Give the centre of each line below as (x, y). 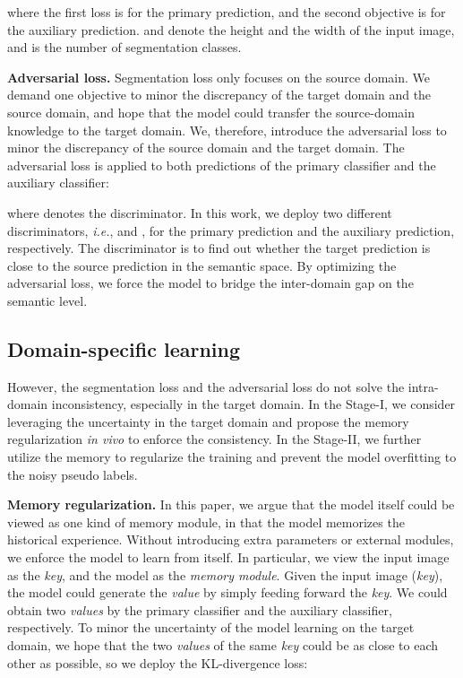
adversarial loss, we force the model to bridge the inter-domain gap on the (210, 283)
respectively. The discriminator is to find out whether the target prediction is (219, 248)
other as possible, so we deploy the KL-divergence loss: (158, 662)
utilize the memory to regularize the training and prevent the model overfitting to (232, 457)
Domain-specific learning (124, 348)
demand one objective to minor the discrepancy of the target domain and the (219, 95)
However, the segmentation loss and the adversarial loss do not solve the (206, 386)
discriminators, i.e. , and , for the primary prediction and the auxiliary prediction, (231, 230)
